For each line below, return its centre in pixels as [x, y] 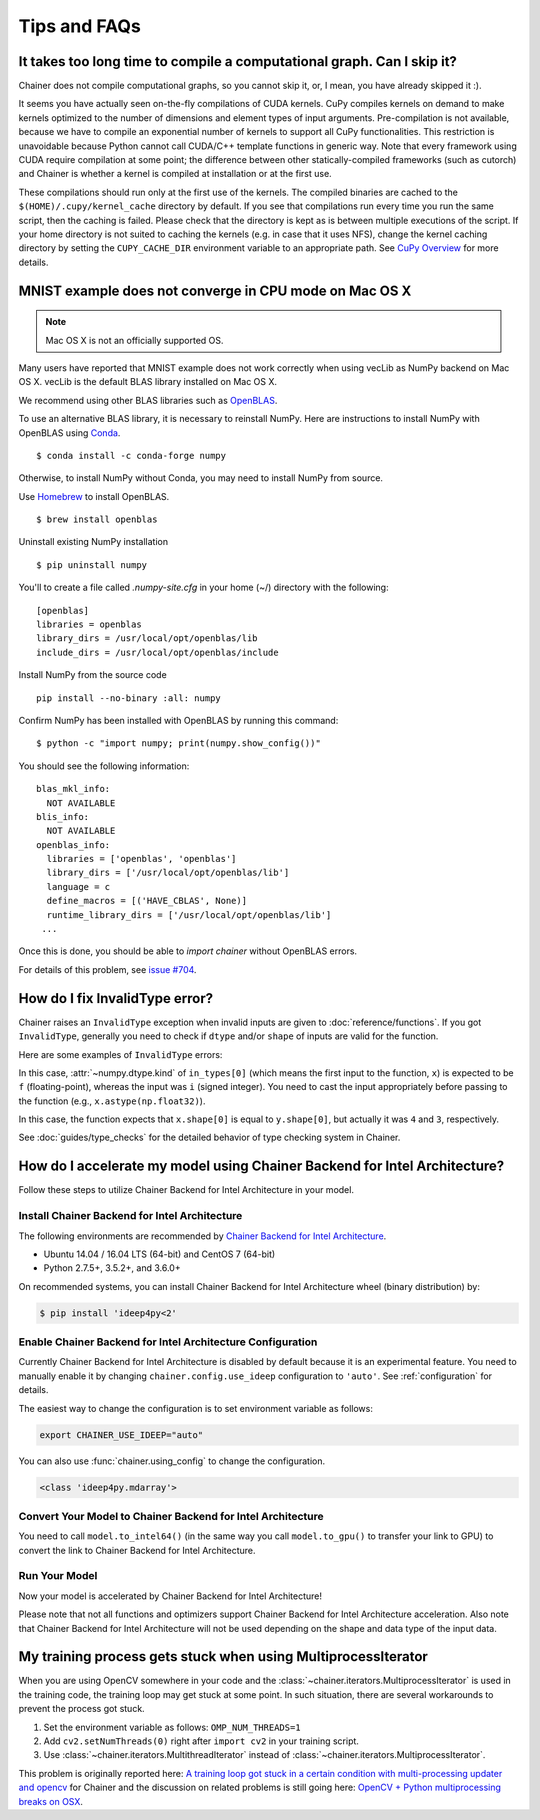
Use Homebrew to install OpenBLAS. [94, 496]
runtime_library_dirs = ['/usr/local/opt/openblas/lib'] [189, 914]
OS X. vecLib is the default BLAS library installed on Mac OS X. [148, 382]
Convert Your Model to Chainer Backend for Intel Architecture [171, 1516]
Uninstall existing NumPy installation [93, 542]
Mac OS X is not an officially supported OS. [134, 340]
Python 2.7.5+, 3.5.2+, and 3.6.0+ [112, 1268]
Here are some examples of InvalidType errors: [120, 1054]
